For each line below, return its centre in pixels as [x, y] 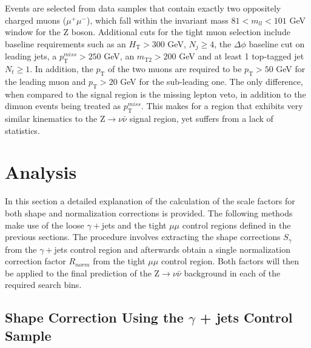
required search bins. [43, 285]
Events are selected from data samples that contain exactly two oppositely [143, 8]
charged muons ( [36, 20]
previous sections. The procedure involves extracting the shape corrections [143, 237]
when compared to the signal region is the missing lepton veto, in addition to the [155, 94]
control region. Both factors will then [230, 261]
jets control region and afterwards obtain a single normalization [172, 249]
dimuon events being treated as [63, 106]
